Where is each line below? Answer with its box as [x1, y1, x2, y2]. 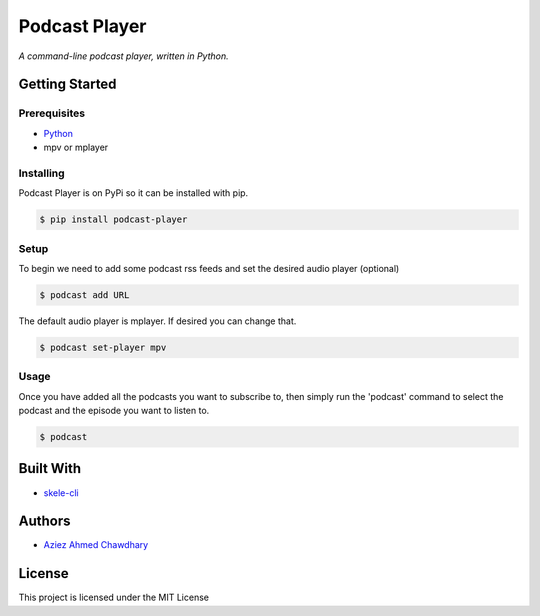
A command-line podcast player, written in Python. [18, 50, 229, 62]
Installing [18, 166, 65, 180]
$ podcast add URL [39, 289, 130, 300]
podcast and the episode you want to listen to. [18, 405, 210, 417]
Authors [18, 513, 71, 530]
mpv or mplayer [43, 141, 109, 154]
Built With [18, 460, 82, 477]
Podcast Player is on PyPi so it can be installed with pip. [18, 187, 249, 199]
